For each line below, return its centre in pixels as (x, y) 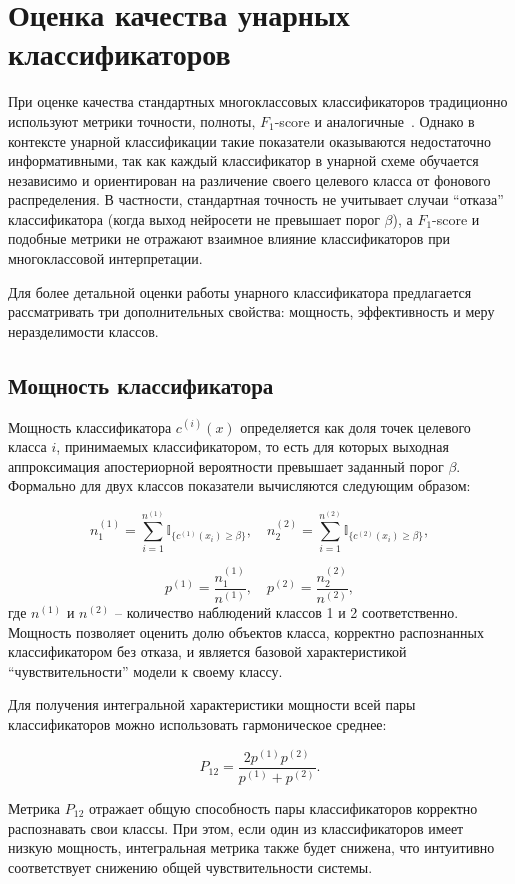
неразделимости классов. (83, 330)
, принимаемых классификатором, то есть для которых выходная (252, 446)
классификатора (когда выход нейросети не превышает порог (194, 218)
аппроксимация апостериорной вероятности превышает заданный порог (226, 465)
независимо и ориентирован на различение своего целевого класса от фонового (249, 179)
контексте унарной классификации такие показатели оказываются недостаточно (249, 140)
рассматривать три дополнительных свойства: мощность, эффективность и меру (251, 311)
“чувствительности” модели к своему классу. (145, 670)
